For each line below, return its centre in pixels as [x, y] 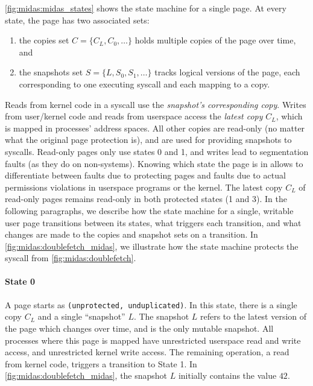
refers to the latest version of [253, 316]
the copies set [44, 40]
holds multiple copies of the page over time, [215, 40]
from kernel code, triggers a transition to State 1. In [101, 363]
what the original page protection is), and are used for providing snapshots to [148, 140]
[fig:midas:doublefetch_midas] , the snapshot [86, 375]
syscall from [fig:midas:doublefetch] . [71, 258]
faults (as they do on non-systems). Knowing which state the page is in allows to [154, 163]
